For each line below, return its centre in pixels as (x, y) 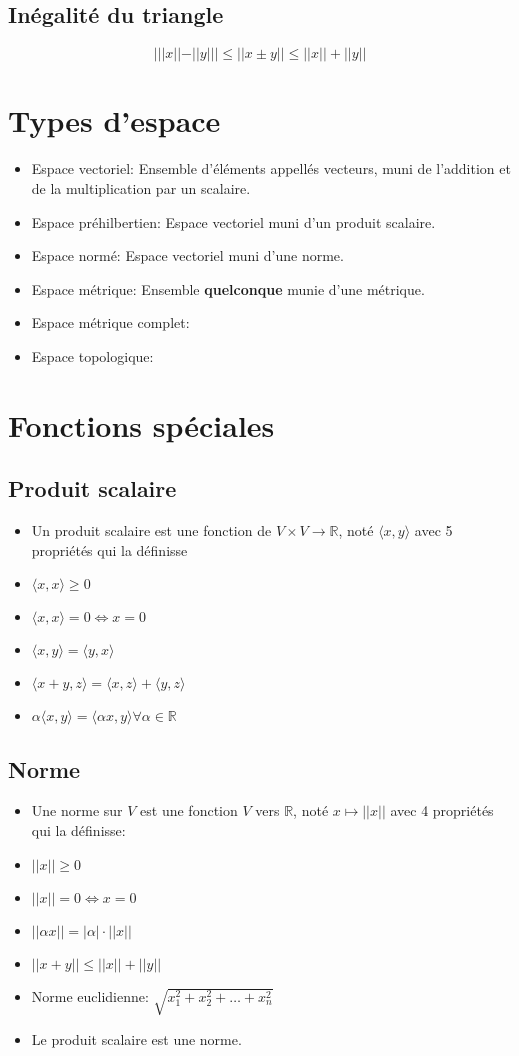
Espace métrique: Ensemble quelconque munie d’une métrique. (228, 288)
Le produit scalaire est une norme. (136, 1038)
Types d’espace (114, 120)
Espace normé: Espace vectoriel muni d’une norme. (187, 255)
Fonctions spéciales (141, 424)
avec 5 (433, 530)
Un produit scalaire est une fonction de (151, 530)
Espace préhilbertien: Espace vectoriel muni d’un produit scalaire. (233, 221)
